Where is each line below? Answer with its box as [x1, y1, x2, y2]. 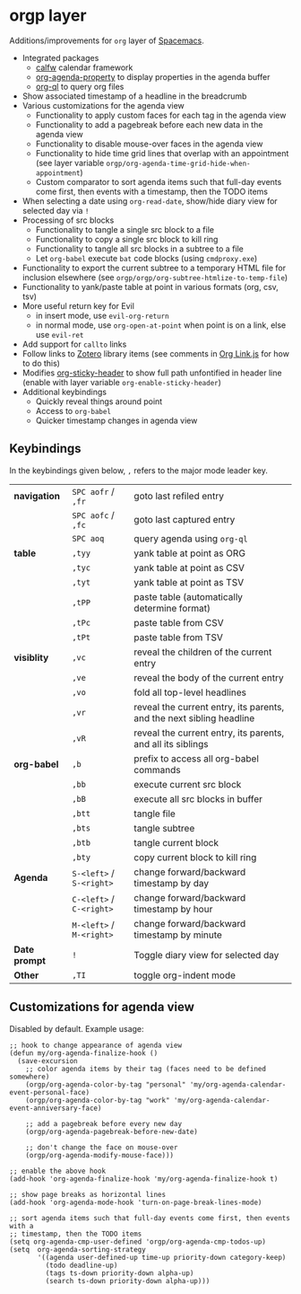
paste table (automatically [133, 590, 244, 603]
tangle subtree [133, 822, 195, 834]
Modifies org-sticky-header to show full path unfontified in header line [21, 367, 282, 378]
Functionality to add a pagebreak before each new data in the [35, 119, 263, 130]
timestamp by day [133, 876, 209, 889]
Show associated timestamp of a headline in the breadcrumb [21, 91, 247, 101]
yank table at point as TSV [133, 576, 245, 588]
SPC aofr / [71, 485, 115, 497]
